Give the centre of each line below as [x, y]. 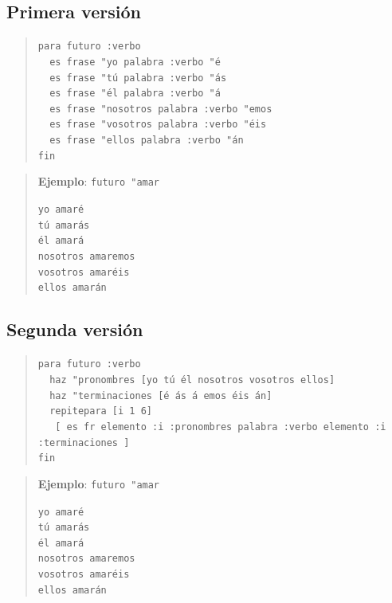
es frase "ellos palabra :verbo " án [147, 141]
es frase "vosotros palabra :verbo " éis [158, 125]
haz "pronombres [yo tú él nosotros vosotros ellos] [192, 380]
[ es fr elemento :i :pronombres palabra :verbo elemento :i [221, 427]
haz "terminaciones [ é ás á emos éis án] [161, 395]
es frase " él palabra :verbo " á [135, 94]
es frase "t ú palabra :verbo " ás [138, 78]
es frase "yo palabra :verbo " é [135, 62]
